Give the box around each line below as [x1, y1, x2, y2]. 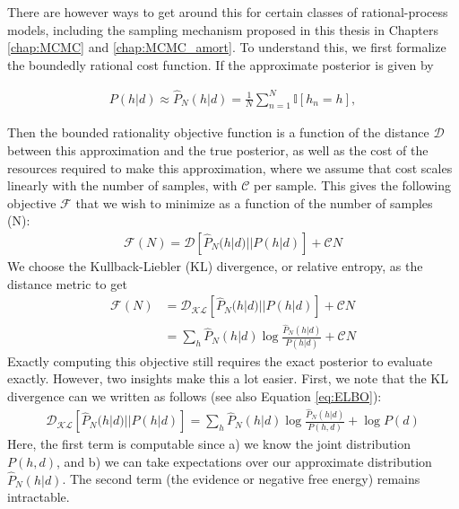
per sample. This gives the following [254, 176, 451, 195]
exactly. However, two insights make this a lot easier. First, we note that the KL [7, 369, 448, 388]
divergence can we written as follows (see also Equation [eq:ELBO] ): [7, 386, 382, 405]
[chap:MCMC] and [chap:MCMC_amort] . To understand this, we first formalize [7, 38, 446, 57]
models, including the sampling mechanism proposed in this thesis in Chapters [7, 20, 438, 39]
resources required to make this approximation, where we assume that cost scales [7, 158, 453, 177]
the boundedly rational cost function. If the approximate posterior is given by [7, 55, 434, 74]
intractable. [7, 487, 70, 506]
